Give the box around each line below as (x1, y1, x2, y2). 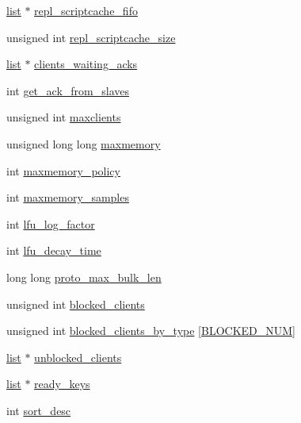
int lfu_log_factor (6, 215, 95, 232)
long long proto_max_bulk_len (6, 268, 162, 285)
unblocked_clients (34, 348, 122, 365)
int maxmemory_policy (6, 162, 120, 179)
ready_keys (34, 375, 90, 392)
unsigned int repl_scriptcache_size (6, 29, 176, 45)
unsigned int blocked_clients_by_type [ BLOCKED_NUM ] (6, 322, 296, 339)
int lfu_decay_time (6, 242, 101, 259)
